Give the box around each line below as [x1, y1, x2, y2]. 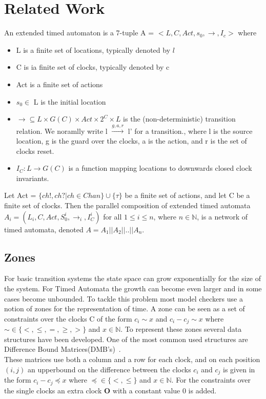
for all [103, 211, 122, 222]
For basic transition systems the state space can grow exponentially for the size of [4, 273, 261, 284]
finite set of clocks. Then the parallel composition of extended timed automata [4, 200, 251, 211]
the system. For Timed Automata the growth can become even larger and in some [4, 283, 262, 294]
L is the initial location [33, 96, 106, 107]
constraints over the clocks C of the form [4, 313, 132, 324]
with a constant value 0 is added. [112, 385, 217, 395]
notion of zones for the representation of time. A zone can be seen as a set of [4, 303, 245, 314]
